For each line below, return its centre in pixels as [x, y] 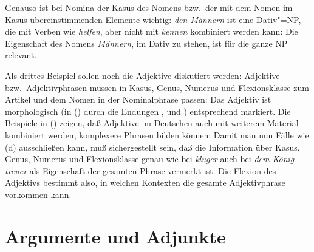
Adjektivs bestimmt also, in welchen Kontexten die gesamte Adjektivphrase [145, 182]
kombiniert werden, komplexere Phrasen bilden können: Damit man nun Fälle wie [157, 135]
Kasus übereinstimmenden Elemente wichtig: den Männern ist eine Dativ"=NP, [153, 19]
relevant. [21, 55]
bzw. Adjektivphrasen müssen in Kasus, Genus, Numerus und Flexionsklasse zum [157, 87]
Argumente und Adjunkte [115, 236]
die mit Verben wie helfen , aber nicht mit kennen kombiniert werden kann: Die [152, 31]
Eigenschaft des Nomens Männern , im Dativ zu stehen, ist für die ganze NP [146, 43]
